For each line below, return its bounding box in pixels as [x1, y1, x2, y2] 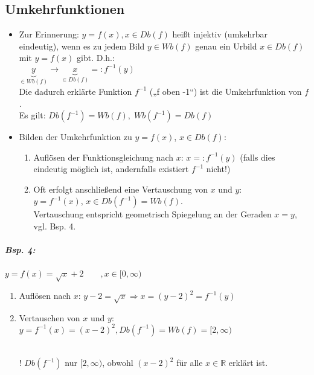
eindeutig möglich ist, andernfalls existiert [33, 162, 189, 175]
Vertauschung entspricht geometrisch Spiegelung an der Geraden [33, 208, 272, 220]
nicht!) [206, 162, 231, 175]
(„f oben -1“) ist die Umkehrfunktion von [149, 85, 302, 97]
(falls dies [240, 150, 275, 163]
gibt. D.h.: [77, 51, 115, 64]
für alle [176, 356, 203, 369]
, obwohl [102, 356, 133, 369]
